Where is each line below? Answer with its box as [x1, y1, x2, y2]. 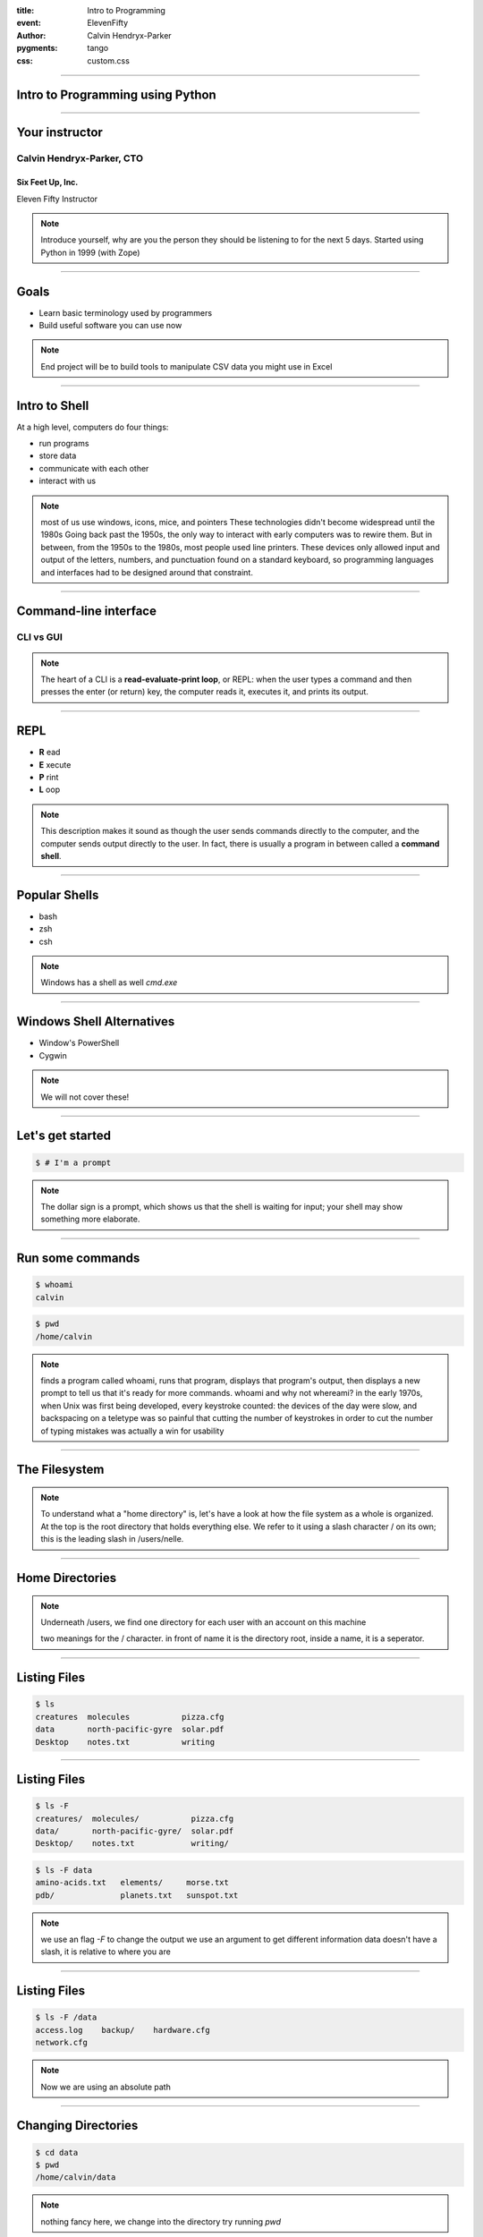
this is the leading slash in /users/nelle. [40, 1534, 184, 1544]
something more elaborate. [40, 1213, 140, 1225]
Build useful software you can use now [38, 320, 182, 331]
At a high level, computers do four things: [16, 421, 169, 432]
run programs [38, 438, 89, 449]
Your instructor [16, 125, 103, 140]
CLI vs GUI [16, 631, 63, 643]
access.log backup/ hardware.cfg [35, 2025, 210, 2035]
